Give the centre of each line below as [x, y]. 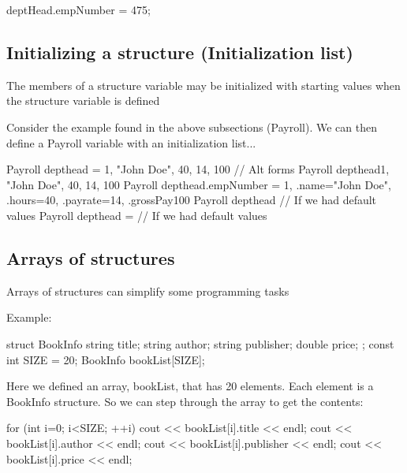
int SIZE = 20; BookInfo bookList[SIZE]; [106, 359]
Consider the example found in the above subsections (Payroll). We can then [192, 127]
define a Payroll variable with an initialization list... [131, 142]
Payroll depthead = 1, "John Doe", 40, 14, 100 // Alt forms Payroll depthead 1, [198, 169]
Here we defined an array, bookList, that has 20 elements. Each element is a [190, 386]
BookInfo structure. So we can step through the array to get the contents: [185, 401]
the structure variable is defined [83, 101]
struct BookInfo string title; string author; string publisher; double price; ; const [200, 343]
